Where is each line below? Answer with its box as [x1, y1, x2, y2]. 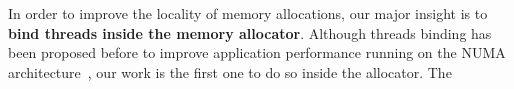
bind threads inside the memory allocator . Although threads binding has [8, 22, 492, 43]
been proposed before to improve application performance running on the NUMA [8, 42, 506, 63]
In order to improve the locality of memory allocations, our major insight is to [8, 3, 488, 23]
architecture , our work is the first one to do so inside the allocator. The [8, 61, 452, 82]
